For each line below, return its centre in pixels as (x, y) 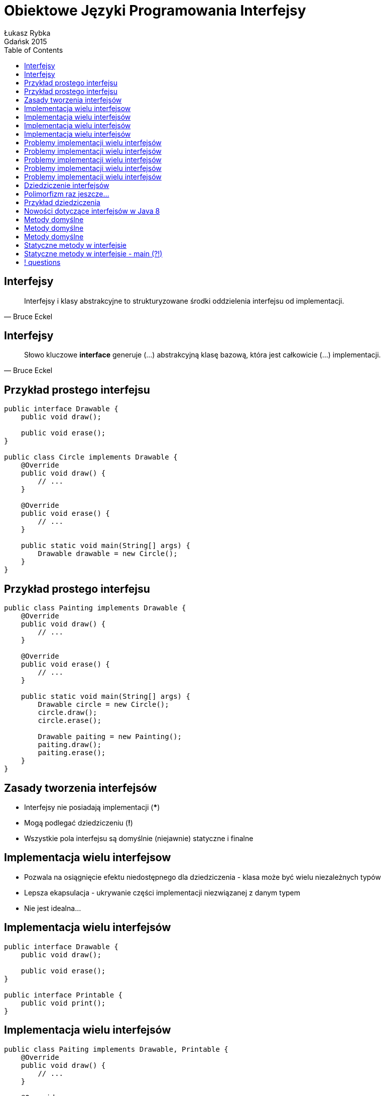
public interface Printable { (63, 995)
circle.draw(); (68, 713)
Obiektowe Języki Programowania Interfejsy (155, 11)
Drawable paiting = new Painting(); (110, 737)
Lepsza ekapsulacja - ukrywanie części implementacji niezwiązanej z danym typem (162, 892)
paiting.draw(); (70, 745)
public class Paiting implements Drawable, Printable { (116, 1049)
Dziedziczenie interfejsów (67, 185)
